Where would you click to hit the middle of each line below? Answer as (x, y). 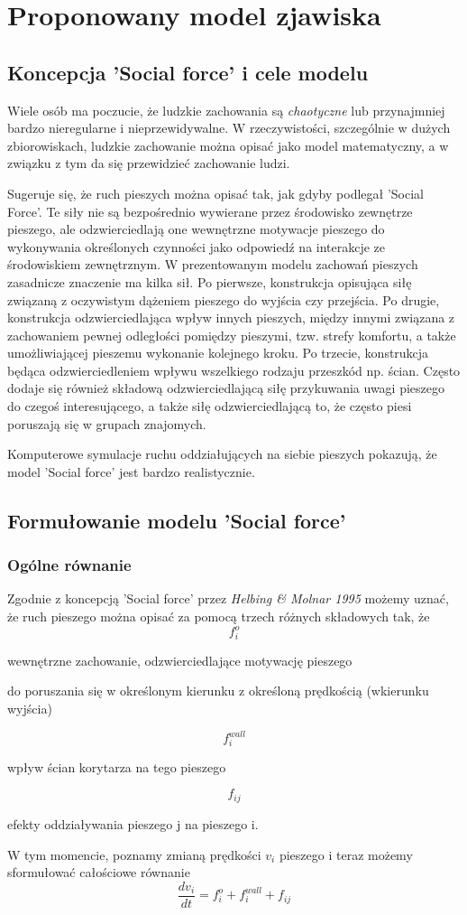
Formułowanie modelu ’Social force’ (177, 520)
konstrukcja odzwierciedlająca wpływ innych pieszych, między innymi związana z (231, 317)
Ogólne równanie (69, 565)
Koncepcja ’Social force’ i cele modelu (188, 72)
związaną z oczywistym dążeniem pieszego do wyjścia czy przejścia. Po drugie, (224, 299)
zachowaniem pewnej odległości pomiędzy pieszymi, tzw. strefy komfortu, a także (232, 335)
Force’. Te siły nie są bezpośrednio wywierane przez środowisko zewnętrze (210, 211)
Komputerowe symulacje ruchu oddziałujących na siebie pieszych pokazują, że (222, 454)
